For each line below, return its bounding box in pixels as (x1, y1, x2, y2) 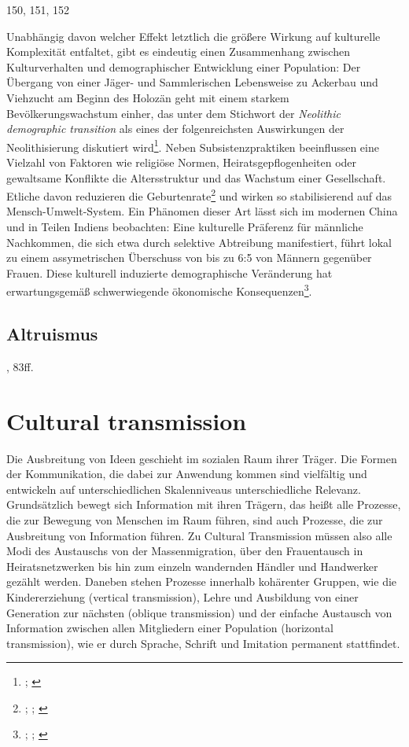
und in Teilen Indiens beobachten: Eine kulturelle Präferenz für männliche (6, 219, 363, 235)
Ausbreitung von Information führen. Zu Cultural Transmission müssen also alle (6, 527, 392, 543)
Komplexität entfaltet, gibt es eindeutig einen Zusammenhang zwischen (6, 43, 350, 60)
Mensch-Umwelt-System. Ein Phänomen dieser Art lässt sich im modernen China (6, 203, 398, 219)
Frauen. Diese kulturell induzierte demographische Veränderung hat (6, 264, 333, 281)
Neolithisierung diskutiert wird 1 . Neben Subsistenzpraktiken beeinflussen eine (6, 136, 379, 155)
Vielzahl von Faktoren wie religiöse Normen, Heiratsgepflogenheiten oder (6, 154, 357, 170)
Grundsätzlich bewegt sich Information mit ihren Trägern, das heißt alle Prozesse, (6, 496, 401, 513)
